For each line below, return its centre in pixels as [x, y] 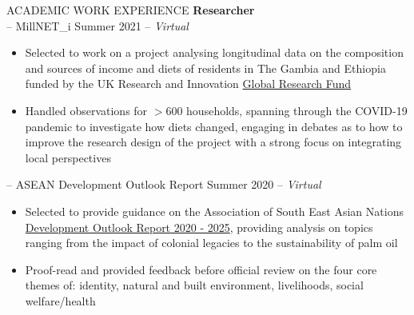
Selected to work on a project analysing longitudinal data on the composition [214, 52]
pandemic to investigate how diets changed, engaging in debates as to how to [214, 126]
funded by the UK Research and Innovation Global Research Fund [188, 84]
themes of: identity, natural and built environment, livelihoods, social [194, 285]
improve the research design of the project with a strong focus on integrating [213, 142]
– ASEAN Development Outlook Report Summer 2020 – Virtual [164, 184]
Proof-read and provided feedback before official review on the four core [201, 269]
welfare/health [60, 300]
